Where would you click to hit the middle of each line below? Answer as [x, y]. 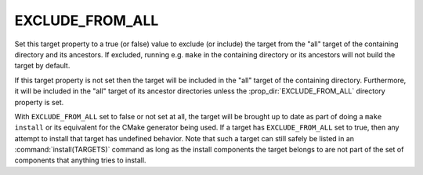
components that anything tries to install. [80, 160]
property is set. [39, 102]
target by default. [42, 66]
